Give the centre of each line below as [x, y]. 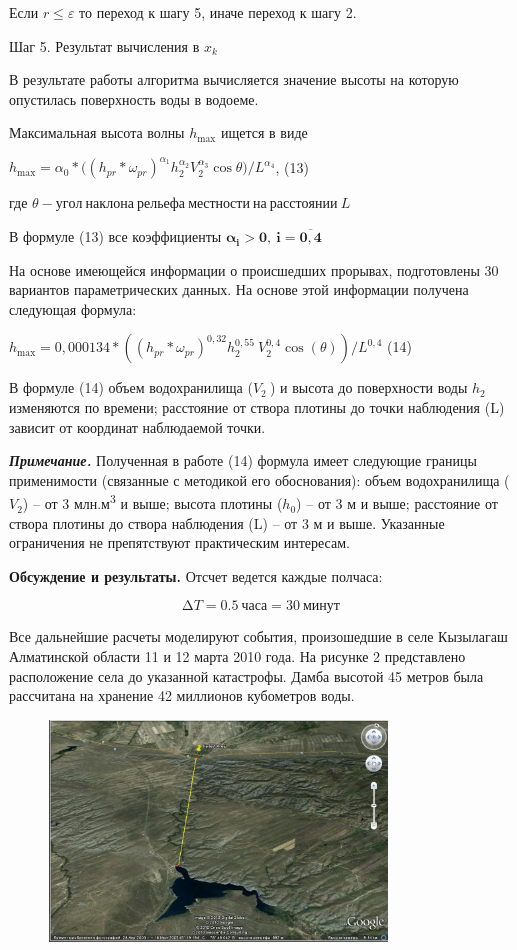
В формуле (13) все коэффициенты [115, 236]
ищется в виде [264, 132]
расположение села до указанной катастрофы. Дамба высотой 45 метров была [246, 675]
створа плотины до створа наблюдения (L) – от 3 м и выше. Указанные [227, 522]
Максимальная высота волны [97, 132]
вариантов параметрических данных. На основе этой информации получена [239, 289]
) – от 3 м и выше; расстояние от [397, 503]
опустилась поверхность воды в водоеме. [134, 98]
